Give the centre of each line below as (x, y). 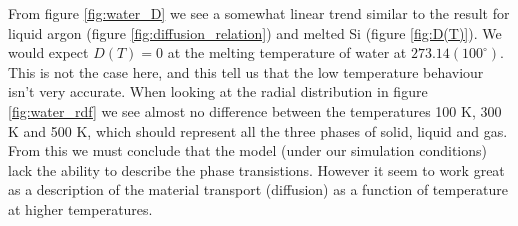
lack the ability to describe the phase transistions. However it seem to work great (256, 169)
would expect (48, 52)
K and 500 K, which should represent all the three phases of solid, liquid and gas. (258, 130)
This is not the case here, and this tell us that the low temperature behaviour (246, 71)
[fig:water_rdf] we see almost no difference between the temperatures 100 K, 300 (255, 110)
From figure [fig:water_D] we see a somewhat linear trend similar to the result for (259, 13)
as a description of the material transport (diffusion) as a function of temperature (258, 189)
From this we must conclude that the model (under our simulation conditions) (247, 150)
